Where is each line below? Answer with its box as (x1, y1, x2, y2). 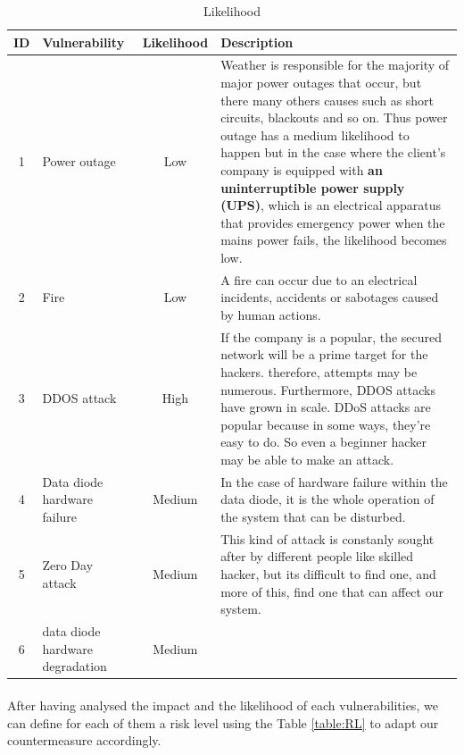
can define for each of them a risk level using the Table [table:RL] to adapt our (7, 713, 439, 732)
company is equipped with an (220, 161, 383, 179)
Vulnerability (42, 32, 125, 51)
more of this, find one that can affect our (220, 582, 443, 600)
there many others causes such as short (220, 90, 435, 109)
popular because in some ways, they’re (220, 415, 431, 433)
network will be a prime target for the (220, 345, 428, 364)
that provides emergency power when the (220, 213, 445, 231)
